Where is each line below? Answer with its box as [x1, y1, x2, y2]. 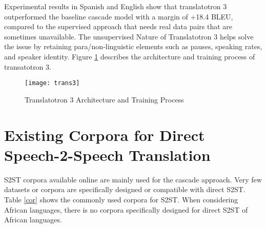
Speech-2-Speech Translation [4, 144, 211, 165]
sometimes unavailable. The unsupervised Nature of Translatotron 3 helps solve [4, 31, 254, 42]
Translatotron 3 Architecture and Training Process [25, 94, 184, 105]
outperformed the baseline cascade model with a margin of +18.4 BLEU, [4, 11, 233, 22]
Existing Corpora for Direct [4, 124, 205, 145]
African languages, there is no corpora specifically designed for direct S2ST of [4, 204, 248, 215]
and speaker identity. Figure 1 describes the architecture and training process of [4, 51, 255, 61]
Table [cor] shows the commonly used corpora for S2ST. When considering [4, 194, 238, 204]
